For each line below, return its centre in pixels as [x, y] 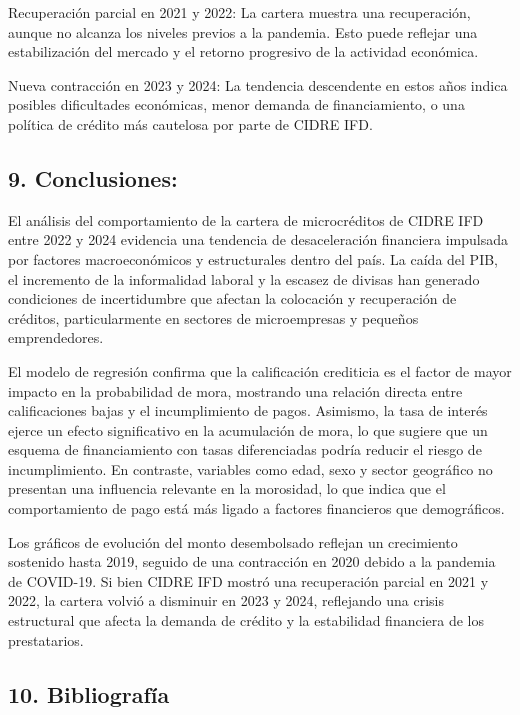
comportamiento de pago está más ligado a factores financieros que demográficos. [256, 508]
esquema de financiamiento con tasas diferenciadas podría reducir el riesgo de [245, 449]
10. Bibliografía [89, 693]
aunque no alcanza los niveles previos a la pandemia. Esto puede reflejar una [243, 31]
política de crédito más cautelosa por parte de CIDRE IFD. [190, 123]
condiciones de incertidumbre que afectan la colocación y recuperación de [232, 298]
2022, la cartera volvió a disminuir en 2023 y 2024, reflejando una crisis [226, 600]
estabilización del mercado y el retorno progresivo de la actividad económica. [243, 51]
